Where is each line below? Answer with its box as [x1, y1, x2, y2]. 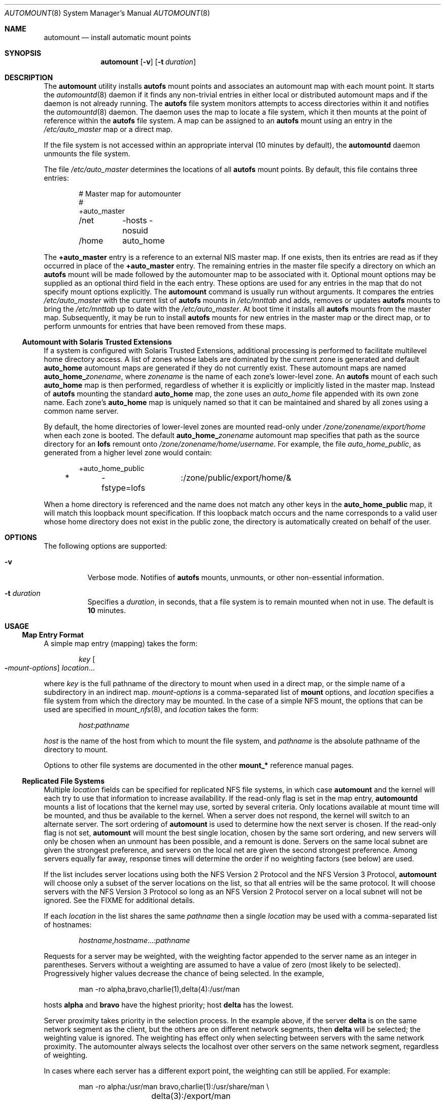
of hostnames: [44, 920, 92, 929]
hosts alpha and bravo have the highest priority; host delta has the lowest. [44, 1000, 294, 1009]
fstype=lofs [101, 483, 145, 493]
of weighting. [44, 1051, 88, 1059]
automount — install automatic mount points [44, 33, 191, 42]
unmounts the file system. [44, 149, 130, 158]
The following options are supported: [44, 542, 167, 550]
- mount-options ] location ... [5, 663, 95, 672]
